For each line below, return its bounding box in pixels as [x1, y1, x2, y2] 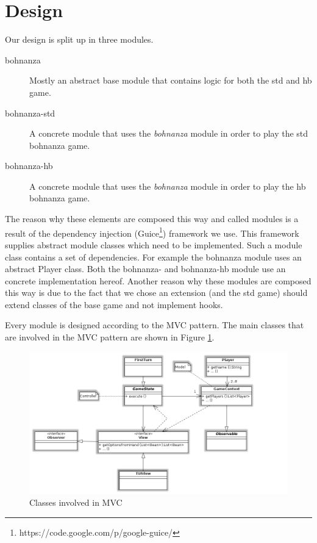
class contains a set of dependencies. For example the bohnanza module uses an [5, 250, 302, 263]
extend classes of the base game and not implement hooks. [5, 298, 223, 311]
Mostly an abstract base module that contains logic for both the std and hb [29, 74, 312, 87]
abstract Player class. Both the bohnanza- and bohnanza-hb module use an [5, 262, 286, 275]
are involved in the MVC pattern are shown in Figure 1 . [5, 331, 215, 343]
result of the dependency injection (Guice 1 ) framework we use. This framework [5, 225, 299, 239]
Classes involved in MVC [29, 496, 123, 509]
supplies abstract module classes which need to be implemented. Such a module [5, 238, 302, 251]
